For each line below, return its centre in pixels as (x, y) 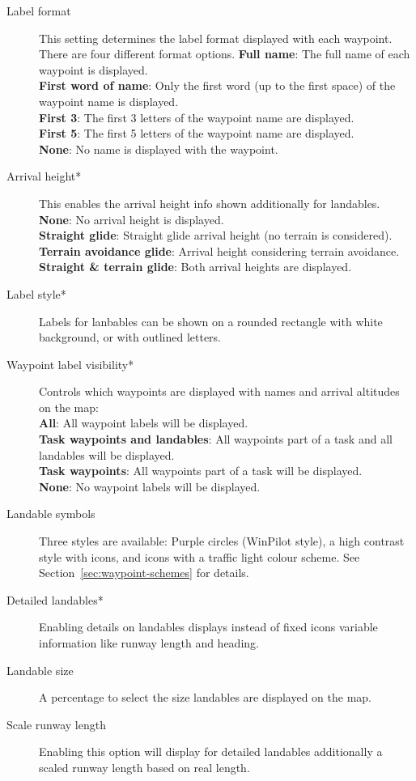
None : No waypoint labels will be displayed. (150, 486)
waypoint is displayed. (93, 69)
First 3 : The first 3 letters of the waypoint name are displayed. (197, 117)
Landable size (40, 670)
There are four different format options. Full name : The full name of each (225, 54)
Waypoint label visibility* (70, 364)
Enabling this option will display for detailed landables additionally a (211, 751)
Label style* (36, 293)
